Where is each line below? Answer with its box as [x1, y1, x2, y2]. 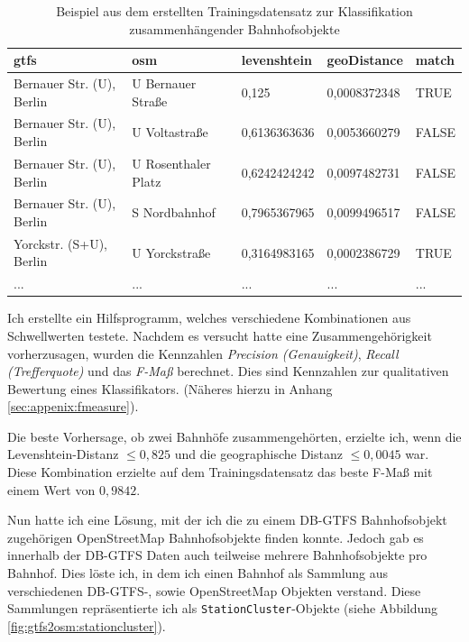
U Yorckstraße [132, 243, 211, 261]
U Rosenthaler [132, 153, 211, 172]
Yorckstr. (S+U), [14, 234, 108, 252]
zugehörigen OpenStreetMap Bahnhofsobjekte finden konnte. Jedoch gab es [7, 527, 424, 546]
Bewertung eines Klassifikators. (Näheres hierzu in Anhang [7, 379, 333, 398]
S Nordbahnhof [132, 203, 216, 222]
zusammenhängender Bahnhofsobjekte [129, 19, 340, 38]
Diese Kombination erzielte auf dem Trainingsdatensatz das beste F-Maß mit [7, 463, 433, 481]
